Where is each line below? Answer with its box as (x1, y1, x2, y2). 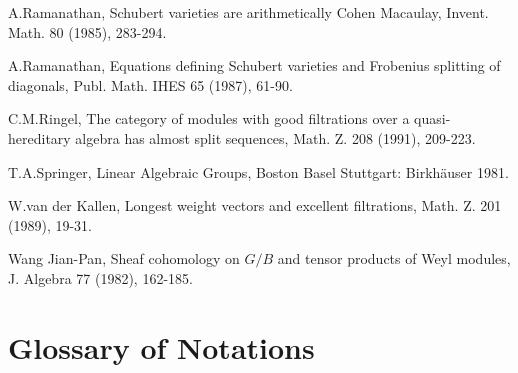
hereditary (8, 127, 71, 148)
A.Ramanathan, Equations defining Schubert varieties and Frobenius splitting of (8, 55, 501, 76)
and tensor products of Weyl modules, (277, 248, 511, 269)
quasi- (414, 108, 451, 129)
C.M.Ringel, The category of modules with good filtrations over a (8, 108, 410, 129)
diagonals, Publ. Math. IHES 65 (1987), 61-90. (8, 74, 293, 95)
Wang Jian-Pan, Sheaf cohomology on (8, 248, 240, 269)
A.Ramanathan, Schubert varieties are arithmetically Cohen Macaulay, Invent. (8, 2, 489, 22)
